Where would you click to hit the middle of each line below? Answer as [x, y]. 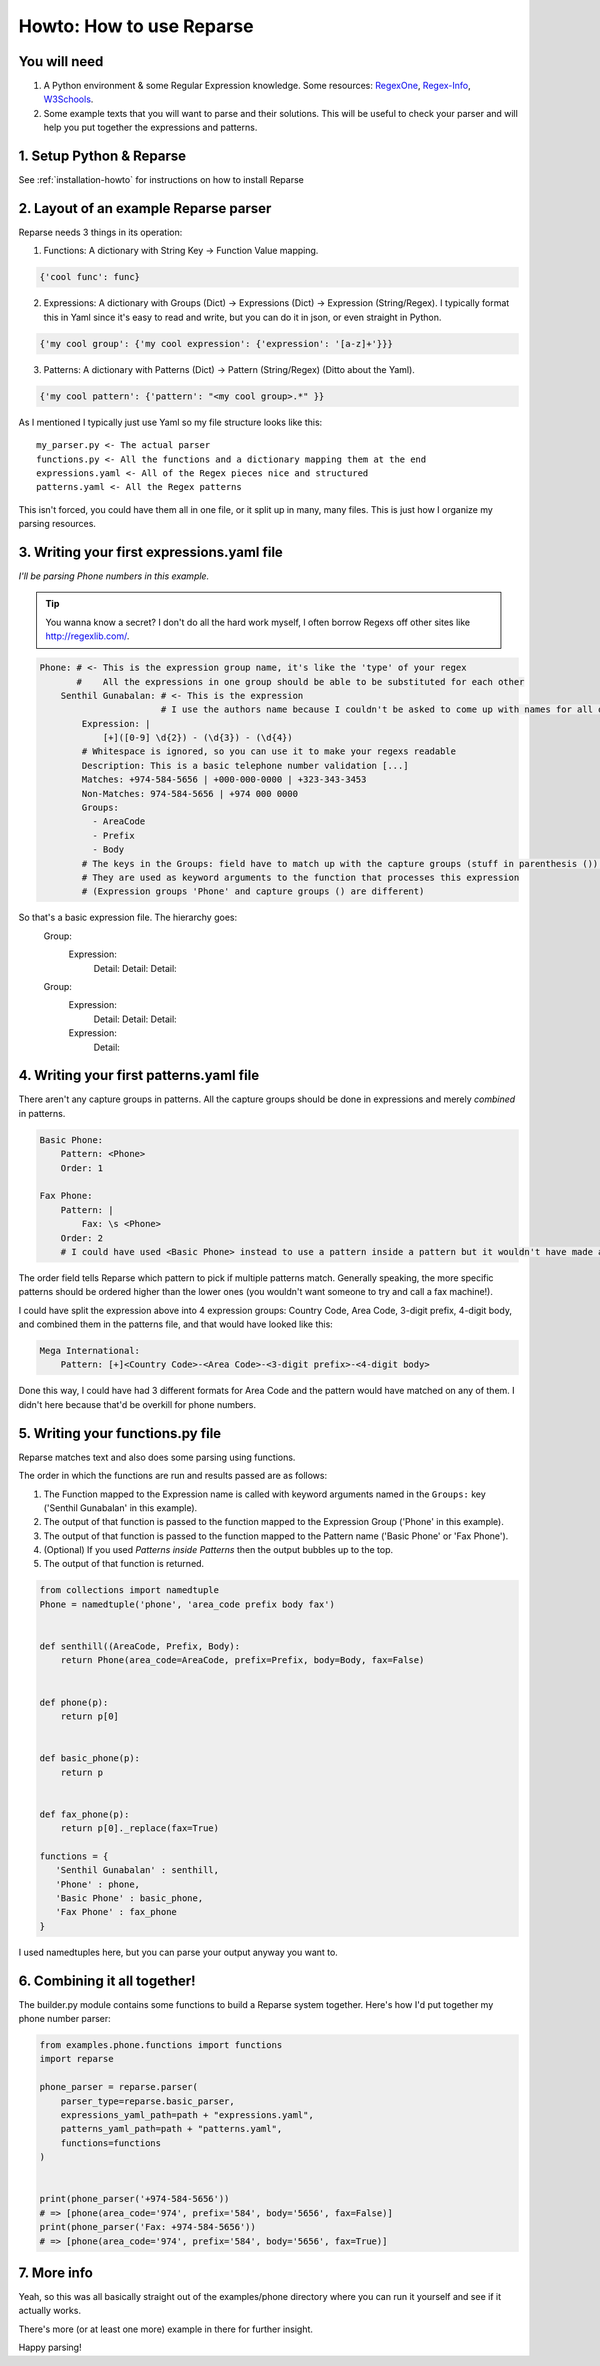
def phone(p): [74, 1702]
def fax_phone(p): [84, 1814]
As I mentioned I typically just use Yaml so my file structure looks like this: [170, 422]
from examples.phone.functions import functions [161, 2045]
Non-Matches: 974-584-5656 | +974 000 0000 [190, 793]
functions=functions [111, 2143]
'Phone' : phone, [97, 1884]
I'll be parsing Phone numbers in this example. [114, 576]
